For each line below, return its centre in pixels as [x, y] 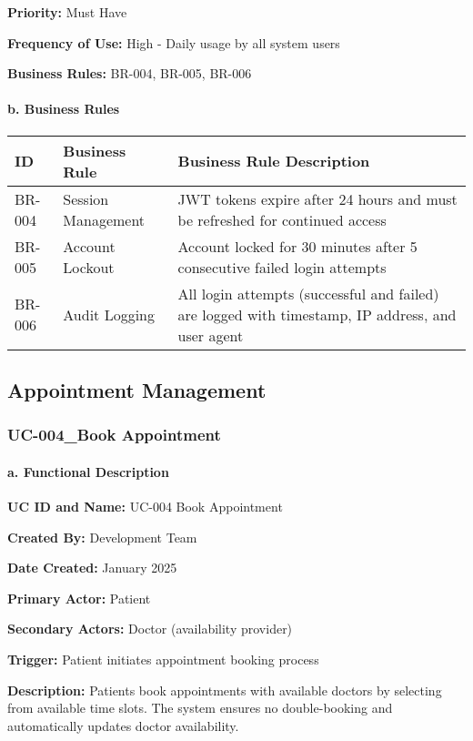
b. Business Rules [64, 109]
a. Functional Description [88, 471]
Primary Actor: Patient [79, 598]
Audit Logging [109, 314]
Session [86, 198]
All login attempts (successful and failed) [308, 293]
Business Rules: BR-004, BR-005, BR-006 [130, 73]
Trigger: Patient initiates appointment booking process [163, 659]
